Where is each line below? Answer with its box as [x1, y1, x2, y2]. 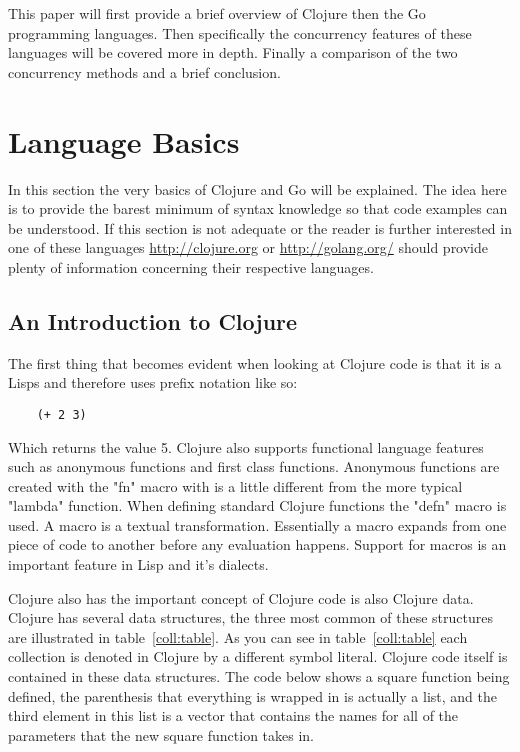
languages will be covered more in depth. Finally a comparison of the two [8, 42, 458, 63]
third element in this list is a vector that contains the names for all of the [8, 705, 459, 726]
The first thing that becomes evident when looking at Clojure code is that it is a [8, 352, 502, 373]
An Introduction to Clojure [8, 305, 298, 336]
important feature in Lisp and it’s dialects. [8, 554, 269, 575]
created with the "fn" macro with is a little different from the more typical [8, 475, 463, 496]
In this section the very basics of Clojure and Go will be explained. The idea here [8, 178, 507, 199]
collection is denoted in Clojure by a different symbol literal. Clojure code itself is [8, 646, 508, 667]
